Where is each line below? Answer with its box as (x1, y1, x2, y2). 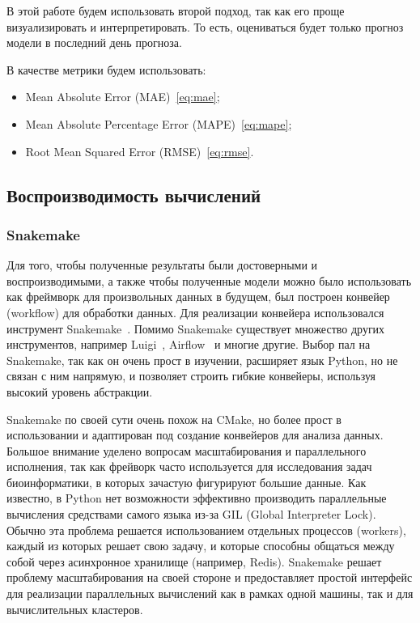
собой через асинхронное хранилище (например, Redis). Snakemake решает (6, 553, 382, 570)
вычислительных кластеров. (6, 600, 143, 617)
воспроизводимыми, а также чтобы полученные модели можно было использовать (6, 272, 412, 289)
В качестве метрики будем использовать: (6, 61, 206, 78)
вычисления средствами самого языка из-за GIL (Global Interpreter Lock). (6, 506, 376, 523)
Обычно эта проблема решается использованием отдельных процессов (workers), (6, 521, 406, 538)
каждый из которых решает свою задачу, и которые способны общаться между (6, 537, 395, 554)
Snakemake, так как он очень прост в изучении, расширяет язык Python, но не (6, 351, 398, 368)
